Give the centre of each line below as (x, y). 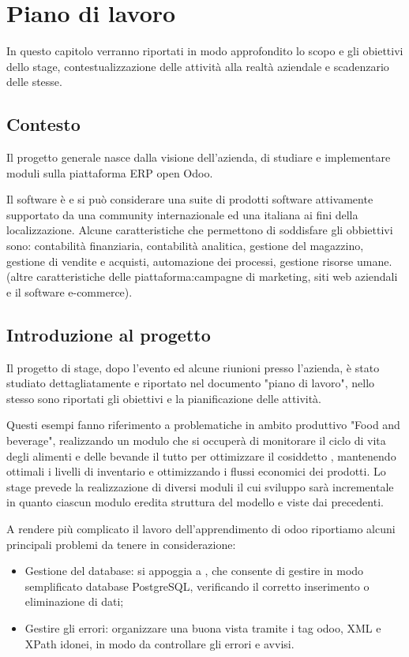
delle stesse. (34, 82)
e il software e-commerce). (69, 291)
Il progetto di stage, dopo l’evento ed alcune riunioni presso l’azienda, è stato (193, 367)
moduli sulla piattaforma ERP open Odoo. (110, 172)
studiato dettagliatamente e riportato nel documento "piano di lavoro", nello (191, 383)
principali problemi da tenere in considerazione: (121, 544)
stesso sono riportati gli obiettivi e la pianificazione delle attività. (164, 398)
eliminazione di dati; (74, 601)
